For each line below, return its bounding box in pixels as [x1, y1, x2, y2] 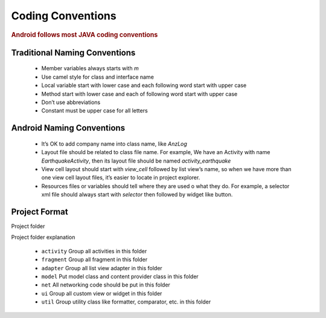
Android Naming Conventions [11, 123, 126, 133]
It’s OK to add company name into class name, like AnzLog [41, 140, 187, 148]
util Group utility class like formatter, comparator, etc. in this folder [41, 298, 211, 305]
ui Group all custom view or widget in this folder [41, 290, 162, 297]
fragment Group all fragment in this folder [41, 256, 148, 263]
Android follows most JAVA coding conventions [11, 30, 158, 39]
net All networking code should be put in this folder [41, 281, 170, 288]
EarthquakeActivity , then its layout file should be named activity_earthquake [41, 157, 231, 164]
